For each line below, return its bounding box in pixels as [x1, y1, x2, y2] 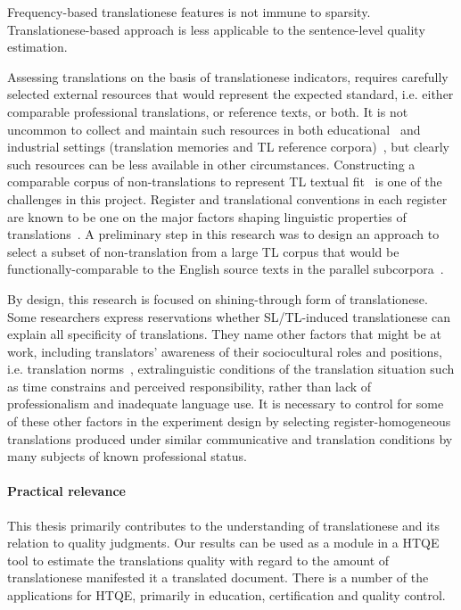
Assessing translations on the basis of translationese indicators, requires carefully [7, 67, 449, 86]
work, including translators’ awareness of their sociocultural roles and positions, [7, 342, 442, 360]
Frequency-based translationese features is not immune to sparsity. [7, 3, 371, 21]
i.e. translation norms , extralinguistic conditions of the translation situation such [7, 359, 455, 378]
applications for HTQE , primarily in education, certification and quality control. [7, 586, 446, 605]
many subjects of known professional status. [7, 447, 247, 466]
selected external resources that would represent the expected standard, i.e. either [7, 85, 454, 103]
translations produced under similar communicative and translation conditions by [7, 429, 453, 448]
